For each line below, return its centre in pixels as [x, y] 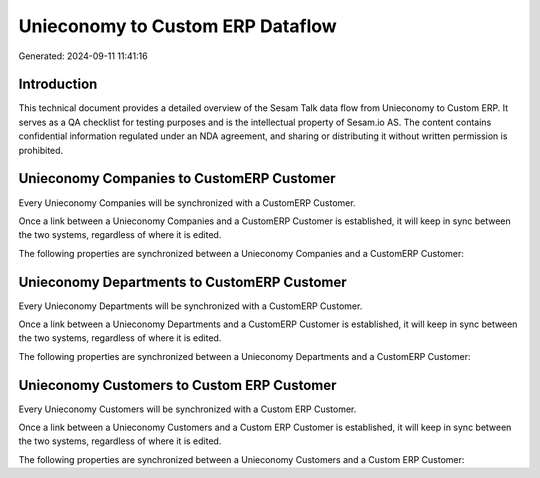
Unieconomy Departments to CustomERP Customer [182, 281]
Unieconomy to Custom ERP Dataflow [177, 26]
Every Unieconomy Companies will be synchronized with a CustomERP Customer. [187, 202]
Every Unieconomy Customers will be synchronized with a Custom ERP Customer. [187, 409]
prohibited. [41, 150]
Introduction [58, 84]
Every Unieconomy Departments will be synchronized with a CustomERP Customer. [190, 306]
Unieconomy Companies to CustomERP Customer [177, 178]
